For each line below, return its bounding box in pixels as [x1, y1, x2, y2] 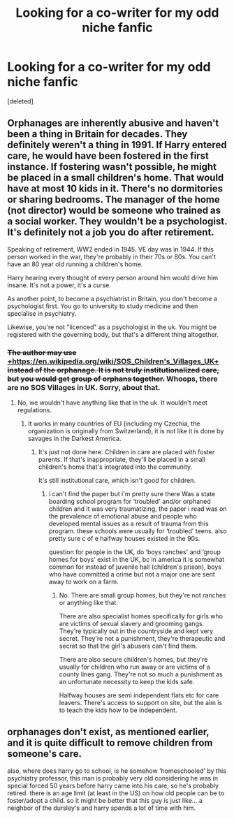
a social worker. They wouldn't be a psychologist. [7, 215, 228, 228]
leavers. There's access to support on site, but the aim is [59, 699, 222, 707]
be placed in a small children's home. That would [7, 172, 224, 184]
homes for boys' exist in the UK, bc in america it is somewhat [48, 556, 225, 564]
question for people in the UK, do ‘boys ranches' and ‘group [48, 548, 221, 556]
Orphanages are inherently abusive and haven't [7, 117, 219, 129]
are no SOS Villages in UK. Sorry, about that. [7, 382, 161, 392]
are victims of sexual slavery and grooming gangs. [59, 620, 205, 628]
